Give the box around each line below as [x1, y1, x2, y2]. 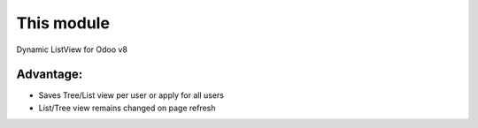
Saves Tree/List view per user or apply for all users [38, 90, 225, 101]
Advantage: [16, 67, 83, 82]
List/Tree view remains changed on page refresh [38, 102, 216, 113]
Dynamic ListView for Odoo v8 [16, 44, 128, 55]
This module [16, 13, 111, 33]
